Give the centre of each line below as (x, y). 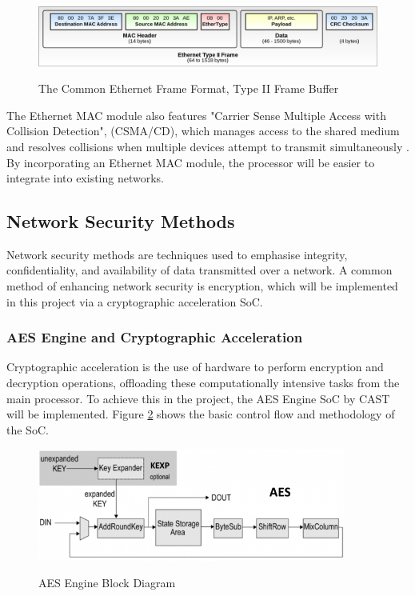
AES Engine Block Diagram (107, 583)
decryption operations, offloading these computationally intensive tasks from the (203, 383)
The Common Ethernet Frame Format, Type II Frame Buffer (189, 88)
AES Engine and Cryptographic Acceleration (155, 337)
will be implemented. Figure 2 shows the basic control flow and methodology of (201, 414)
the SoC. (28, 429)
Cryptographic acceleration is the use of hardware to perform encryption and (195, 367)
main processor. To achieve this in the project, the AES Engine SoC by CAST (198, 398)
